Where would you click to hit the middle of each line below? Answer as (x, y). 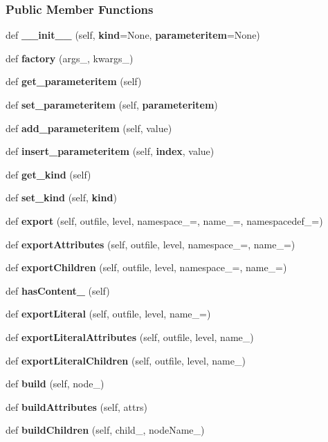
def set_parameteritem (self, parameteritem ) (112, 104)
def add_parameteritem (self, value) (89, 128)
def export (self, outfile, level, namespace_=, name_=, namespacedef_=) (164, 220)
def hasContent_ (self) (58, 290)
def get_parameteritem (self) (74, 81)
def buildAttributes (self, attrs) (76, 406)
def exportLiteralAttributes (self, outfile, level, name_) (130, 337)
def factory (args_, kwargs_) (70, 58)
